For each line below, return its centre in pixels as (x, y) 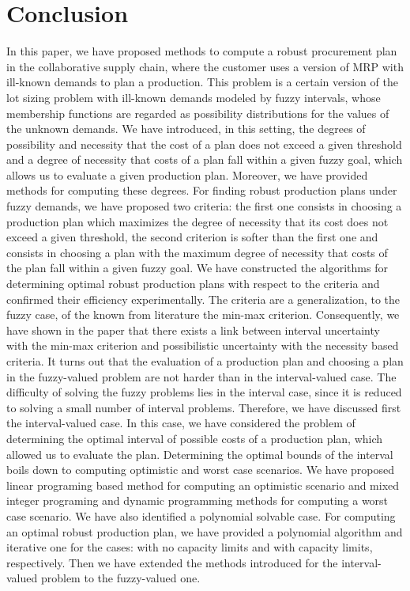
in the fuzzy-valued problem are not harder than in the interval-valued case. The (201, 376)
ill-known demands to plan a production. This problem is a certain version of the (202, 82)
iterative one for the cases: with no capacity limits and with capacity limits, (190, 547)
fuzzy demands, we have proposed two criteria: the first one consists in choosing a (204, 206)
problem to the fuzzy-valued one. (120, 578)
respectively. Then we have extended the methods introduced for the (172, 562)
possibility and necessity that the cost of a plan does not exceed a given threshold (204, 144)
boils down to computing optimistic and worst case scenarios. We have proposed (201, 470)
